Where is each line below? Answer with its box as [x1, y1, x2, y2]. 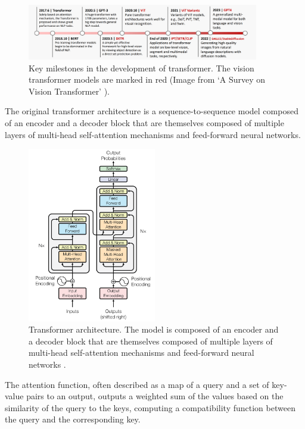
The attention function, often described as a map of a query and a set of [5, 378, 269, 390]
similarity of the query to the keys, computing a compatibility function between [5, 401, 295, 414]
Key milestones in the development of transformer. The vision [29, 61, 254, 74]
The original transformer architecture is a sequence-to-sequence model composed [5, 105, 298, 117]
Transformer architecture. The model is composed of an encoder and [29, 323, 279, 336]
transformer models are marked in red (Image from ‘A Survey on [29, 73, 266, 86]
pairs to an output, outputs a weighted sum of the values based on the [26, 390, 284, 402]
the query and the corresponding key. [5, 413, 141, 425]
